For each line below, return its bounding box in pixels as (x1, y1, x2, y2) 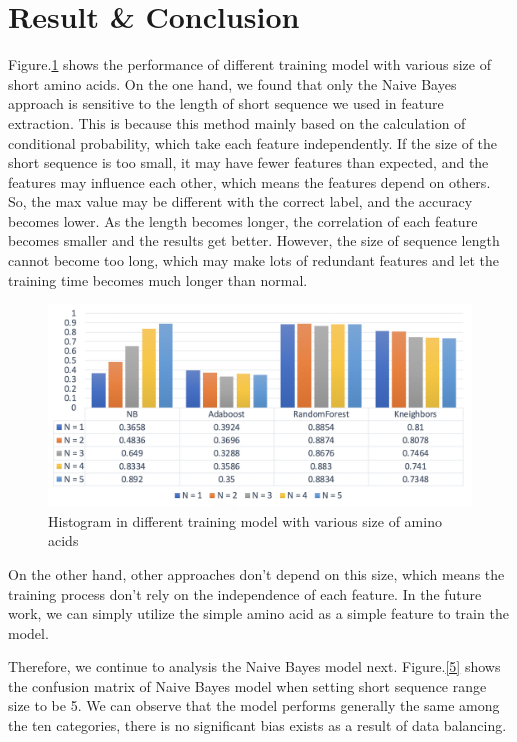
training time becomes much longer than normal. (8, 269, 308, 290)
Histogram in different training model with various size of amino (48, 510, 442, 531)
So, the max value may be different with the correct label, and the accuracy (8, 191, 473, 212)
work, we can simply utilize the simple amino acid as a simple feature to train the (8, 603, 509, 624)
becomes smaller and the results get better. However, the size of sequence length (8, 230, 500, 251)
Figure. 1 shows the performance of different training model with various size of (8, 54, 491, 75)
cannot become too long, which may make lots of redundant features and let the (8, 250, 499, 271)
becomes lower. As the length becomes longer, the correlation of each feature (8, 210, 478, 231)
